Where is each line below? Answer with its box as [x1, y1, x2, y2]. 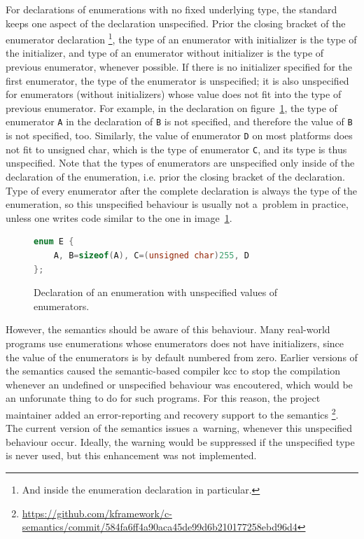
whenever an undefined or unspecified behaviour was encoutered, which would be [6, 377, 353, 391]
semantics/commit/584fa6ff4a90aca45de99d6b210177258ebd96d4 [22, 519, 297, 534]
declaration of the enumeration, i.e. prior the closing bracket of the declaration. [6, 169, 345, 183]
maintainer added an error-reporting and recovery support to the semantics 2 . [6, 405, 339, 421]
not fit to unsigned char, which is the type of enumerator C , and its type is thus [6, 141, 347, 156]
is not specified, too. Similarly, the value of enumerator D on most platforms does [6, 128, 353, 143]
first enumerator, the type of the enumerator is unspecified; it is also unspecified [6, 73, 349, 87]
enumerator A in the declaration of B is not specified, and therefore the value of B [6, 114, 353, 129]
